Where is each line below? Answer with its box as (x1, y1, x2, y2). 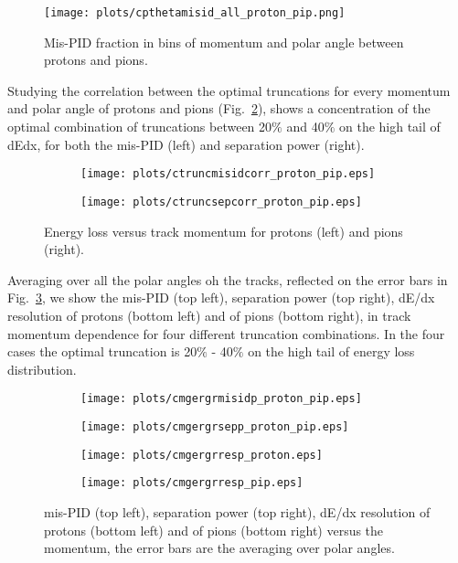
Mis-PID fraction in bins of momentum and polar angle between (44, 32, 404, 51)
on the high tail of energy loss (248, 342, 415, 361)
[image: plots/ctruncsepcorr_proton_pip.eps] (80, 195, 362, 208)
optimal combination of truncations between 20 (7, 117, 272, 136)
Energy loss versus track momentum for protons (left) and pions (44, 221, 403, 240)
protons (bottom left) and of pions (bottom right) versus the (44, 520, 384, 539)
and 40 (286, 117, 325, 136)
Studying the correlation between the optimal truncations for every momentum (7, 80, 451, 100)
